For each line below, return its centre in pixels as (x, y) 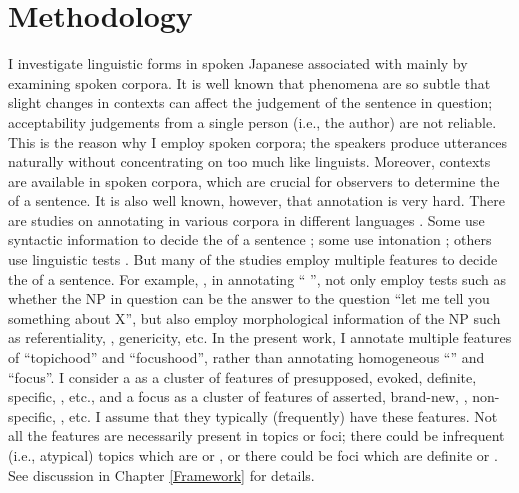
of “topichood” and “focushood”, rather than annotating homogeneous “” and (246, 357)
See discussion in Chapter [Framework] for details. (161, 474)
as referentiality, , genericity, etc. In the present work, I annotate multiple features (260, 337)
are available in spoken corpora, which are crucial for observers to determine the (254, 180)
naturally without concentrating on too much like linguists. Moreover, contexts (249, 161)
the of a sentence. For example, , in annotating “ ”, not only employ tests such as (257, 278)
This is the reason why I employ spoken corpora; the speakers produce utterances (257, 141)
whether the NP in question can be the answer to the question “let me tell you (249, 298)
